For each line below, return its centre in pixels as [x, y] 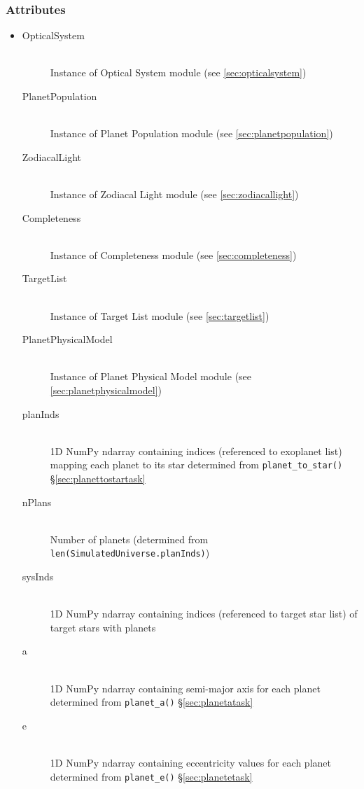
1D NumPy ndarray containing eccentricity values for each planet [190, 762]
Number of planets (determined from [129, 539]
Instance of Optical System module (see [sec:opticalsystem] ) [178, 72]
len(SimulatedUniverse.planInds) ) [130, 553]
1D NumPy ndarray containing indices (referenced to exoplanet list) [196, 451]
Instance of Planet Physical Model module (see [151, 376]
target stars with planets [103, 627]
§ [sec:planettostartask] [98, 478]
